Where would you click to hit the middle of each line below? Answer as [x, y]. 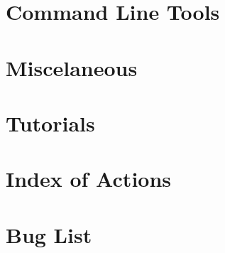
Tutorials [50, 123]
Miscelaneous [72, 67]
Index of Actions [89, 179]
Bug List [49, 234]
